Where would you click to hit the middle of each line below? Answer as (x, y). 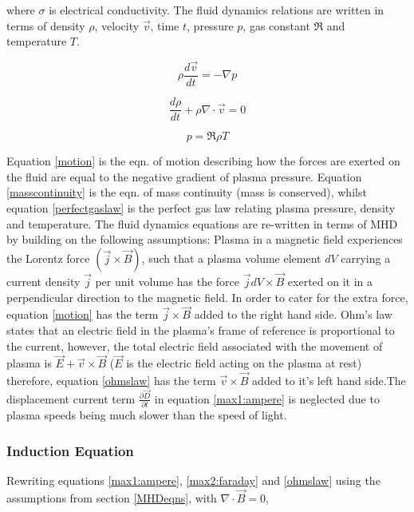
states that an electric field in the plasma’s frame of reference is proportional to (201, 329)
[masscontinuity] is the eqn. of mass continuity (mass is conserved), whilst (187, 192)
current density (43, 281)
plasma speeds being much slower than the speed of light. (147, 415)
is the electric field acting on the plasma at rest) (244, 363)
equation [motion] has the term (83, 314)
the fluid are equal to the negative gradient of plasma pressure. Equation (184, 176)
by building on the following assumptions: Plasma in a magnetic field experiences (205, 239)
